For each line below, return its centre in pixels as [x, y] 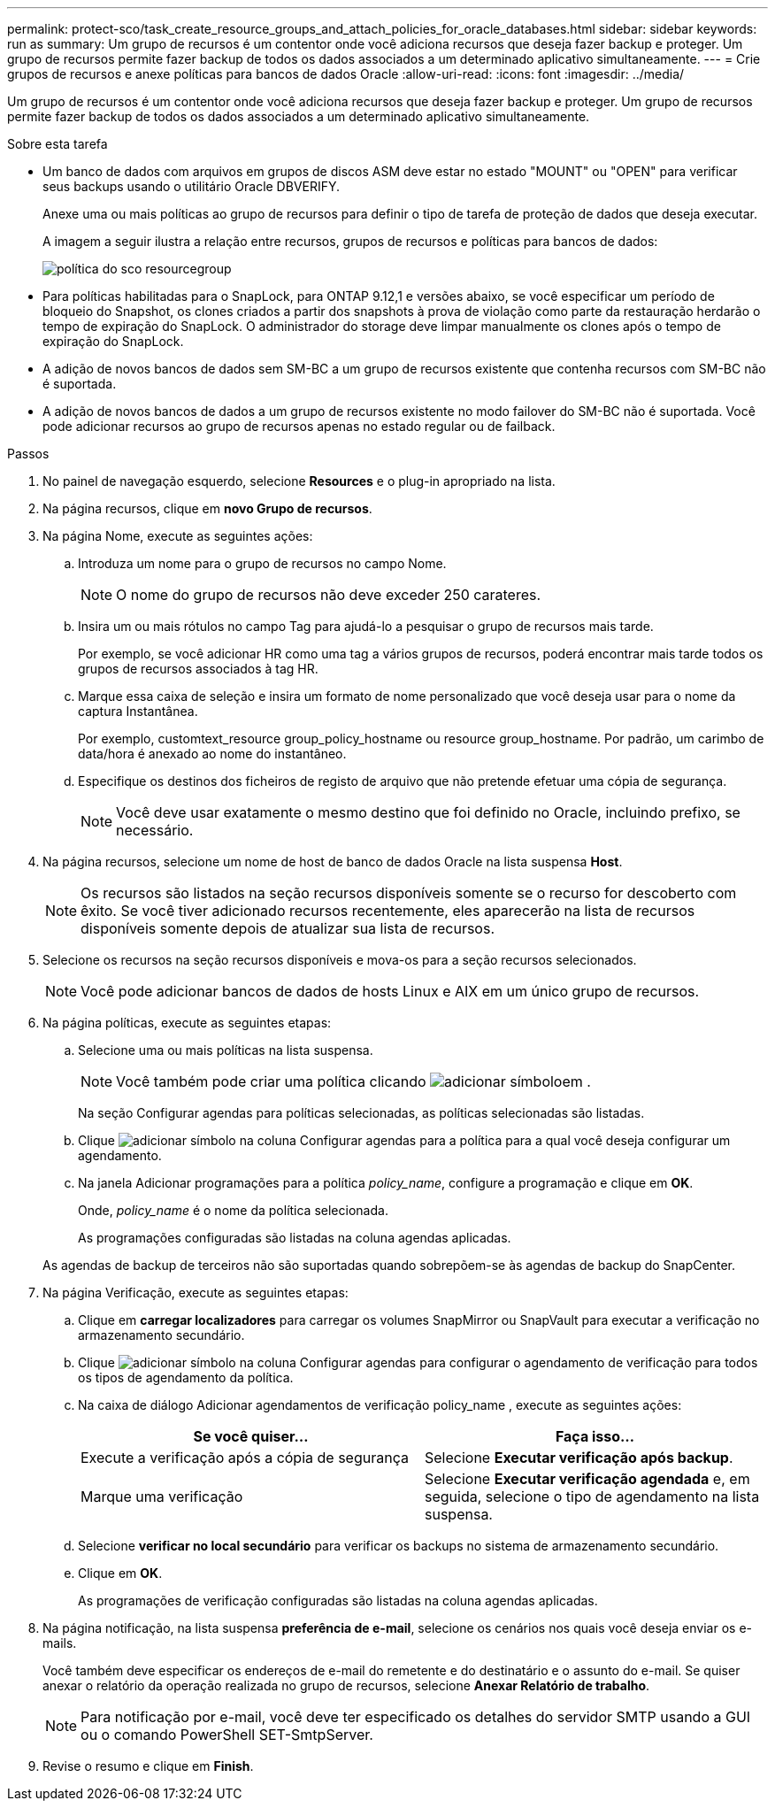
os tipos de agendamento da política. [186, 1377]
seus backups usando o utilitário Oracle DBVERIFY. [192, 186]
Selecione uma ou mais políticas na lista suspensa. [226, 1050]
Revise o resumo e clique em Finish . [148, 1766]
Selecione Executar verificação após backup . [579, 1458]
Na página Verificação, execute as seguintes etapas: [196, 1293]
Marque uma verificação [162, 1496]
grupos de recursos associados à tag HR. [198, 669]
